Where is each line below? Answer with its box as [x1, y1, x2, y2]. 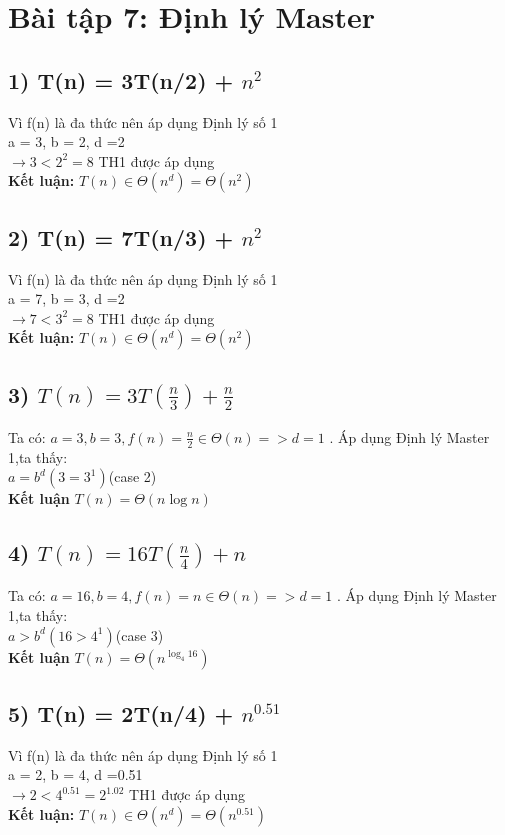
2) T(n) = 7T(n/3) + [8, 221, 234, 252]
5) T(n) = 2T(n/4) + [8, 698, 234, 729]
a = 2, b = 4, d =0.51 [8, 764, 143, 785]
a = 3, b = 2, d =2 [8, 131, 125, 152]
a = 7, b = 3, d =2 [8, 288, 125, 309]
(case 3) [115, 624, 164, 645]
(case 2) [108, 466, 157, 487]
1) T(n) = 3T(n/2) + [8, 64, 234, 95]
